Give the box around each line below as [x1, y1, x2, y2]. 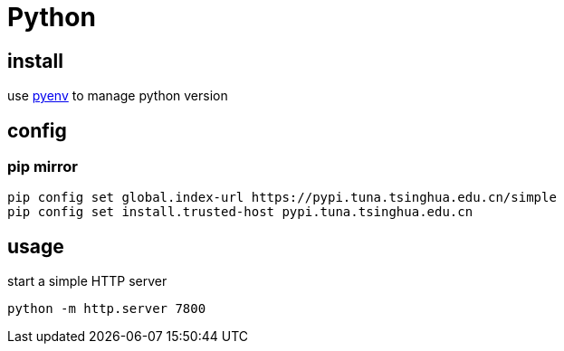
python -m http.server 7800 [7, 301, 206, 317]
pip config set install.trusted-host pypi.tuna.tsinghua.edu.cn [7, 204, 473, 220]
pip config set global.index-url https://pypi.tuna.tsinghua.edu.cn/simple [7, 190, 557, 205]
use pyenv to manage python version [7, 88, 228, 104]
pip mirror [7, 157, 79, 176]
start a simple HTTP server [7, 273, 167, 289]
